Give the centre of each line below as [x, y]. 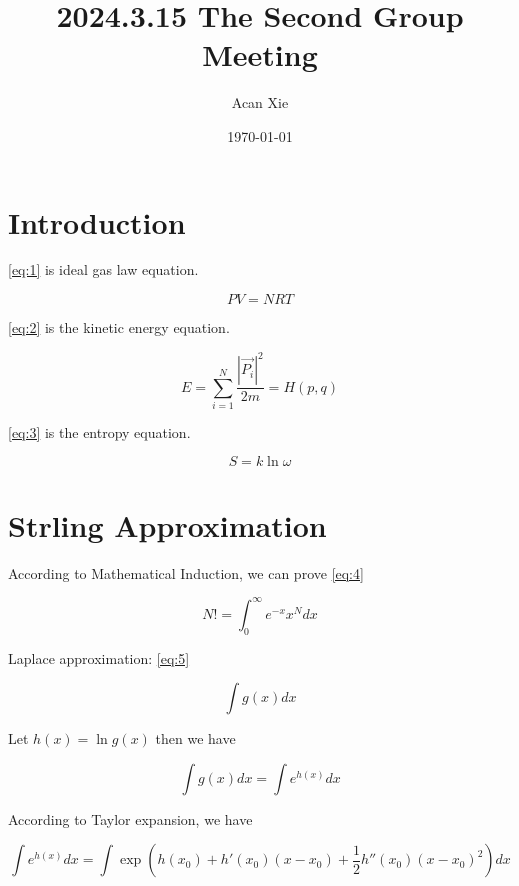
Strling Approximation [167, 524]
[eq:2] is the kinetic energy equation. [119, 327]
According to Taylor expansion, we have [130, 818]
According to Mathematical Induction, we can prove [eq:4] [186, 572]
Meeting [260, 54]
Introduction [97, 221]
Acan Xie [260, 102]
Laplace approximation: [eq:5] [99, 657]
